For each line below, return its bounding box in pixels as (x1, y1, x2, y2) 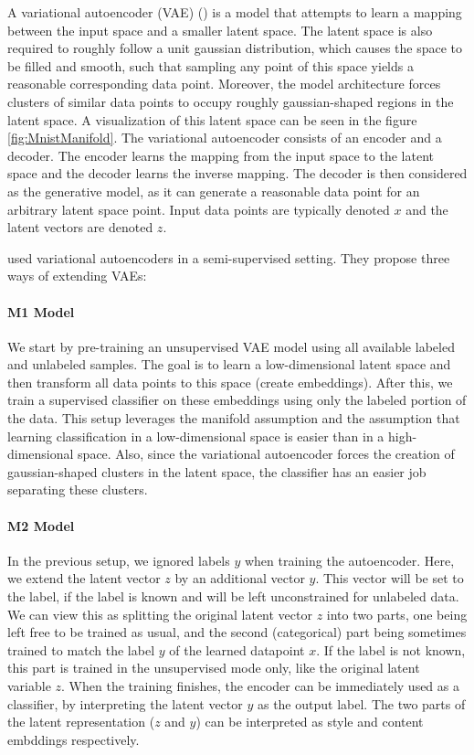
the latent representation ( (7, 712, 155, 731)
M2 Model (7, 516, 75, 535)
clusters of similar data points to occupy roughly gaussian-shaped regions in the (7, 91, 454, 111)
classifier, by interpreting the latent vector (7, 694, 243, 713)
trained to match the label (7, 640, 155, 659)
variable (7, 676, 51, 695)
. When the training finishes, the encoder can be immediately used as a (61, 676, 459, 695)
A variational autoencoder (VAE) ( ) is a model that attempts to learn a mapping (7, 3, 462, 21)
